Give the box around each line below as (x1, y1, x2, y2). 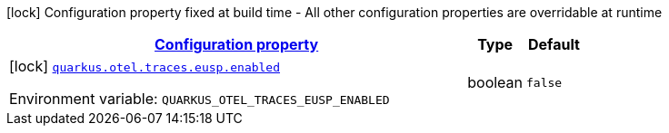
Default (528, 35, 580, 53)
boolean (467, 73, 524, 91)
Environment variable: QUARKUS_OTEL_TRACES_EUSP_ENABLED (9, 90, 390, 108)
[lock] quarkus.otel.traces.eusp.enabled (9, 57, 281, 75)
